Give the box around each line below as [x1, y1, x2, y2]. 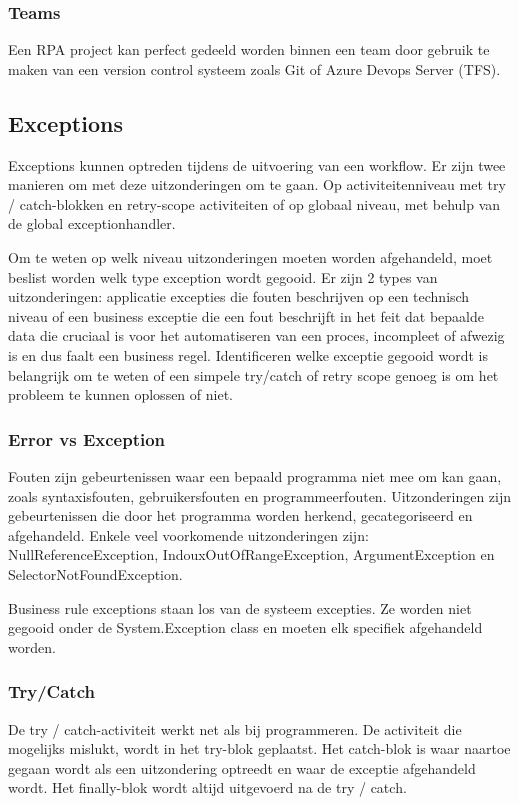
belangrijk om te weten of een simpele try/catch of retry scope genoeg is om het [8, 364, 499, 385]
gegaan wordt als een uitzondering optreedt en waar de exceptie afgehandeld [8, 757, 476, 778]
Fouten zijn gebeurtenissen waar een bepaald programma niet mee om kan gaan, [8, 465, 502, 486]
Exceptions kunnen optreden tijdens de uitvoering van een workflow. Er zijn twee [8, 154, 506, 175]
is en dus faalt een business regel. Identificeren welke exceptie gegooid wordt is [8, 344, 489, 365]
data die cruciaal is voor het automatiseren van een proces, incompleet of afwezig [8, 325, 505, 346]
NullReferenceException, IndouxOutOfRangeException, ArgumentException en [8, 544, 495, 565]
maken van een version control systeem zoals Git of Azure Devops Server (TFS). [8, 58, 501, 79]
